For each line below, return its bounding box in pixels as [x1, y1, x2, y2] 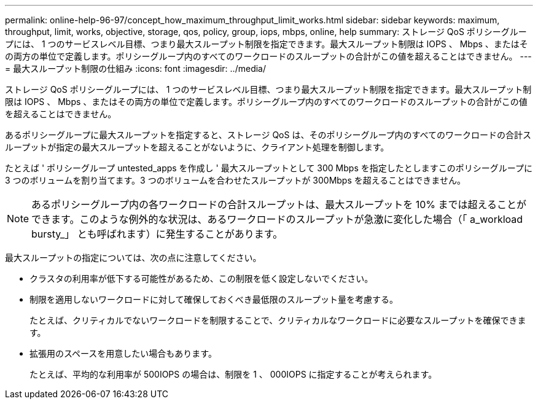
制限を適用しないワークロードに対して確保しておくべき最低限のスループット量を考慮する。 [29, 294, 398, 305]
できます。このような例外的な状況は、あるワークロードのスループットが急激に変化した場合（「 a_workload [31, 213, 523, 225]
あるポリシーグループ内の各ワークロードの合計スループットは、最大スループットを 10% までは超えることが [31, 198, 527, 211]
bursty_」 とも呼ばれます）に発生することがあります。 [31, 228, 283, 240]
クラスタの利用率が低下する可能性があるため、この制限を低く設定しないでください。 [29, 273, 373, 284]
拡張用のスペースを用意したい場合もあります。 [29, 348, 217, 359]
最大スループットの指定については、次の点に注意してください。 [5, 252, 262, 263]
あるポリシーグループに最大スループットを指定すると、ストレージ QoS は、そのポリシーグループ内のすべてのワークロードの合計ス [5, 130, 532, 140]
